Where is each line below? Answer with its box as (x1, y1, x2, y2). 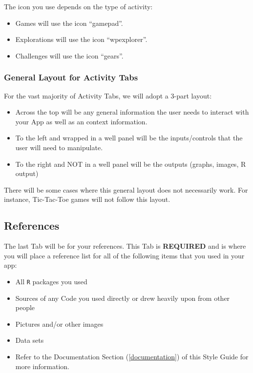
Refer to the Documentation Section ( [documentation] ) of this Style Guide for (15, 351, 249, 361)
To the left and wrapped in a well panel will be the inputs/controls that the (15, 133, 243, 143)
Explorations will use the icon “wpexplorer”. (15, 34, 148, 44)
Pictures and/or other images (15, 318, 104, 329)
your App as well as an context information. (15, 116, 148, 126)
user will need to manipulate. (15, 142, 103, 152)
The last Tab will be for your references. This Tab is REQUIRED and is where (4, 241, 246, 251)
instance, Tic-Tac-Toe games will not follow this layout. (4, 194, 170, 204)
